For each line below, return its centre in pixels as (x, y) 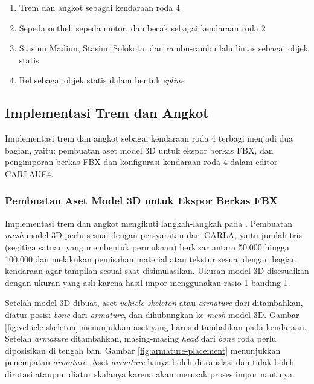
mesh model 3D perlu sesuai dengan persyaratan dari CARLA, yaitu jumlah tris (153, 235)
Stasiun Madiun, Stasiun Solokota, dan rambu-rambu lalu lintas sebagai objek (164, 48)
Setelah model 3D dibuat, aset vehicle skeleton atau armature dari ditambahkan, (154, 303)
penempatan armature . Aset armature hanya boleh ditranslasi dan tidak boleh (150, 362)
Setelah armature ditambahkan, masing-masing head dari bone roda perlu (141, 338)
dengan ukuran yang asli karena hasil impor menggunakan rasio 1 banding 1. (148, 282)
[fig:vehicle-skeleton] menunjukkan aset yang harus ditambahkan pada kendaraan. (156, 326)
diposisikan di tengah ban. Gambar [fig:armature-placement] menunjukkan (143, 350)
